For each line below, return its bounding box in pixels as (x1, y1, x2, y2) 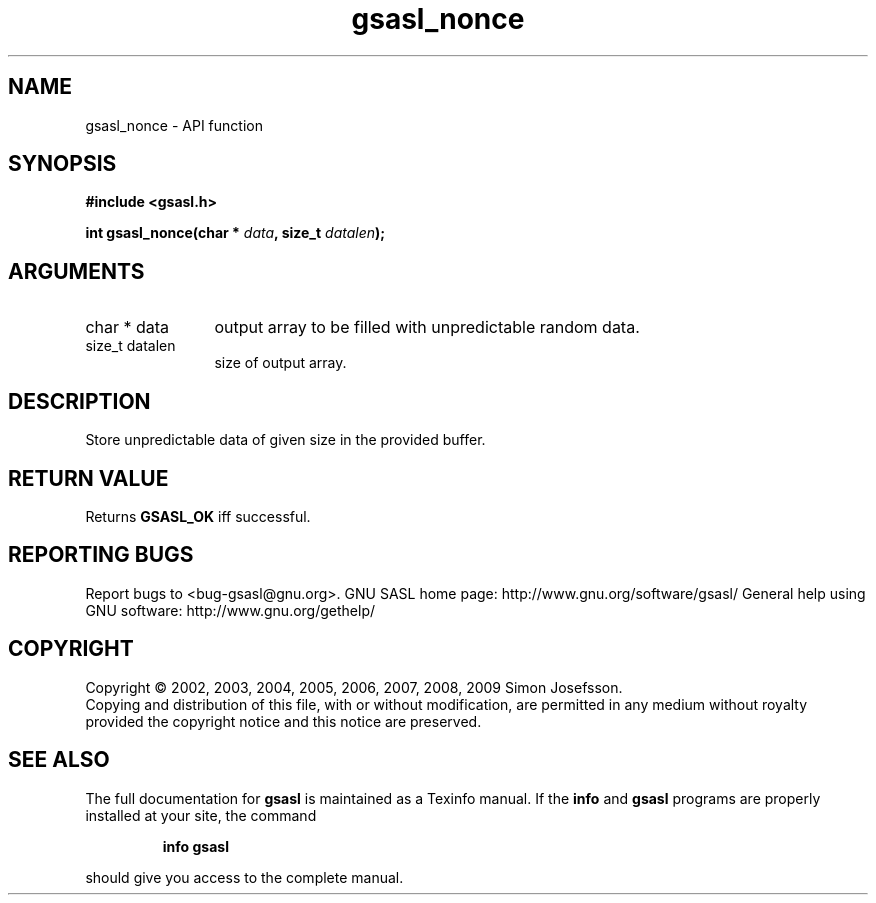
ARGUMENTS (8, 258, 145, 284)
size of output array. (214, 354, 347, 372)
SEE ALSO (8, 747, 110, 773)
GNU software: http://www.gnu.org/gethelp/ (85, 601, 376, 619)
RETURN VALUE (8, 465, 169, 491)
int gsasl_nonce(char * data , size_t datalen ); (85, 224, 386, 242)
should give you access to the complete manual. (85, 868, 404, 886)
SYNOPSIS (8, 151, 117, 177)
